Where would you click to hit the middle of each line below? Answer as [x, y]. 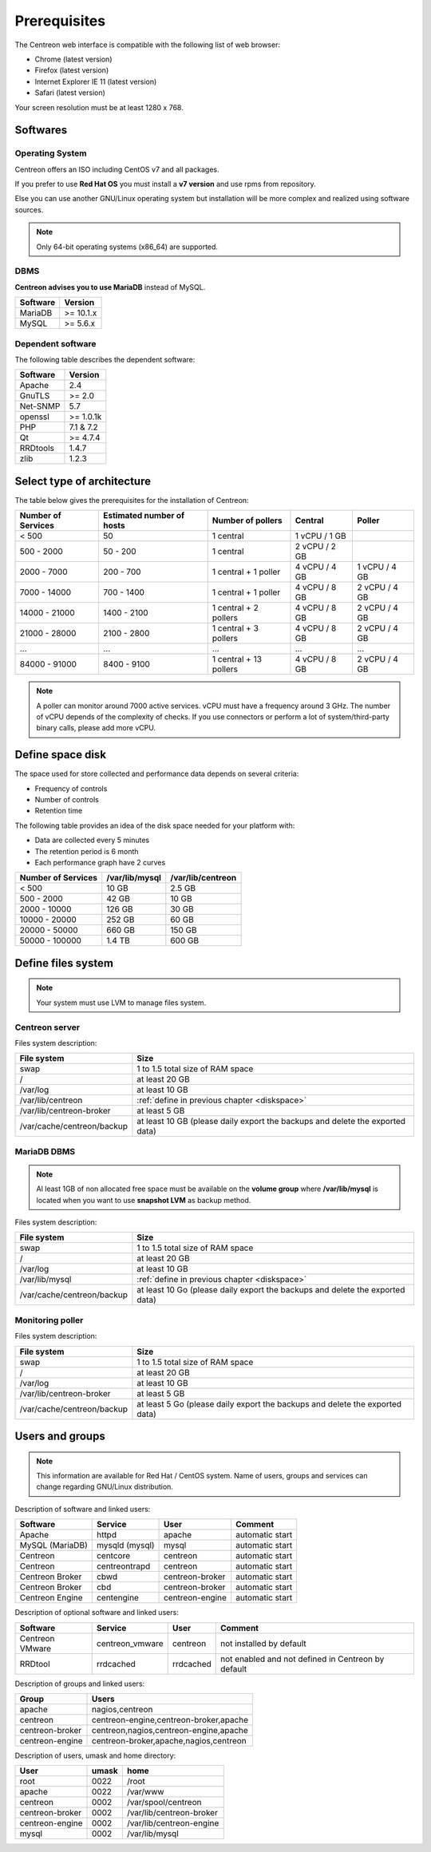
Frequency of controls [71, 788]
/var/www [145, 1792]
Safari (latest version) [70, 93]
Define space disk [61, 755]
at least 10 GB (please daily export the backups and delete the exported [271, 1122]
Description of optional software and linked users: [97, 1613]
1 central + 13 [237, 659]
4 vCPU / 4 [316, 567]
